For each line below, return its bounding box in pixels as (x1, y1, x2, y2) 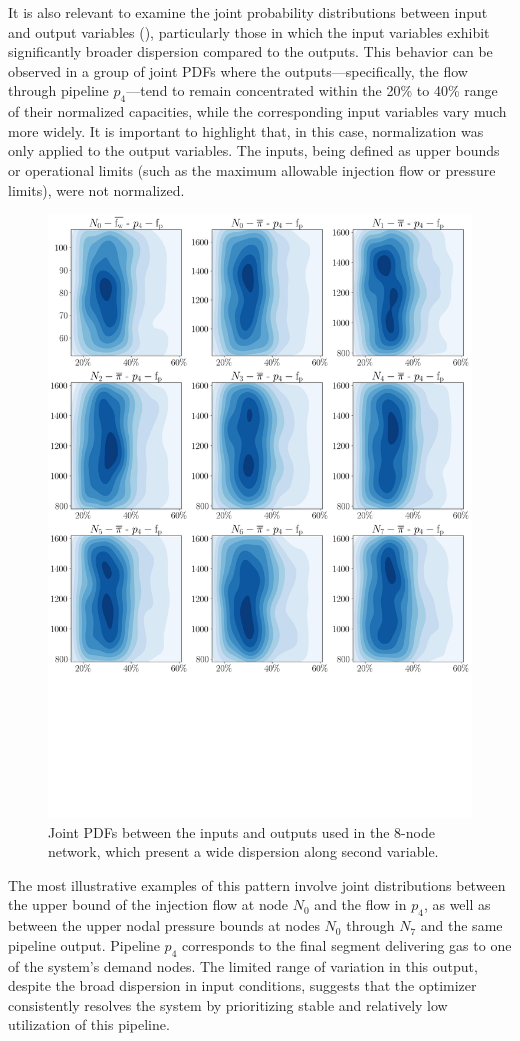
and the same (420, 915, 503, 936)
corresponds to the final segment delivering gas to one (181, 934, 512, 955)
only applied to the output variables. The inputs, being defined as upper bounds (8, 140, 500, 161)
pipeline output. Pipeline (8, 934, 160, 955)
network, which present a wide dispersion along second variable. (48, 841, 439, 862)
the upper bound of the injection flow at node (8, 894, 289, 915)
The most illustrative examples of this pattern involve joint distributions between (8, 874, 506, 895)
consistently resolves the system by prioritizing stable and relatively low (8, 994, 448, 1015)
